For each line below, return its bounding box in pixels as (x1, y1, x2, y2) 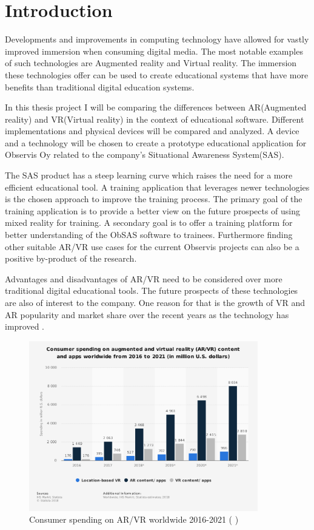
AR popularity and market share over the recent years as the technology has (5, 308, 289, 321)
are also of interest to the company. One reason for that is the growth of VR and (5, 296, 305, 308)
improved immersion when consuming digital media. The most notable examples (5, 44, 303, 57)
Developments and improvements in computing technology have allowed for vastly (5, 33, 309, 46)
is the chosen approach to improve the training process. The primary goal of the (5, 192, 302, 205)
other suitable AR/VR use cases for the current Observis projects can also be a (5, 240, 299, 253)
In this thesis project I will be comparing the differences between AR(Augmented (5, 101, 307, 114)
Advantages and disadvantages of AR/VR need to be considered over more (5, 272, 282, 285)
